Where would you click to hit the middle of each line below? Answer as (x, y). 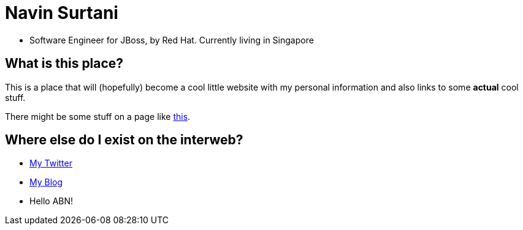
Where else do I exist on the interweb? (124, 140)
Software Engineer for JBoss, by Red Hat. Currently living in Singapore (172, 40)
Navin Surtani (62, 13)
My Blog (46, 182)
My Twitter (51, 163)
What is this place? (64, 64)
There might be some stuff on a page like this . (98, 116)
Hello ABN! (52, 201)
